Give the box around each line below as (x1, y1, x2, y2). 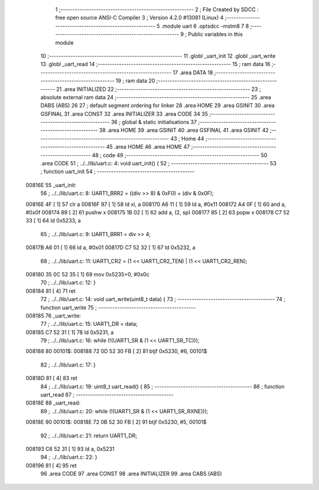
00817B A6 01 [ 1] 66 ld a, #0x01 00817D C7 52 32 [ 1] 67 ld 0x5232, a (25, 244, 196, 251)
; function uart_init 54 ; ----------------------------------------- (40, 168, 195, 175)
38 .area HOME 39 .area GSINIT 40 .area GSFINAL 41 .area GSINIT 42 (99, 127, 269, 134)
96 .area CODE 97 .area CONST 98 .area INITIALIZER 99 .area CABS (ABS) (40, 470, 223, 478)
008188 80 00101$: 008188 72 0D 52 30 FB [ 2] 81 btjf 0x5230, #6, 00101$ (25, 348, 207, 355)
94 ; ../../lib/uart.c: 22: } (40, 453, 97, 460)
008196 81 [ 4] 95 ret (25, 462, 77, 469)
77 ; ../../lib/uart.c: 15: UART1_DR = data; (40, 321, 138, 328)
